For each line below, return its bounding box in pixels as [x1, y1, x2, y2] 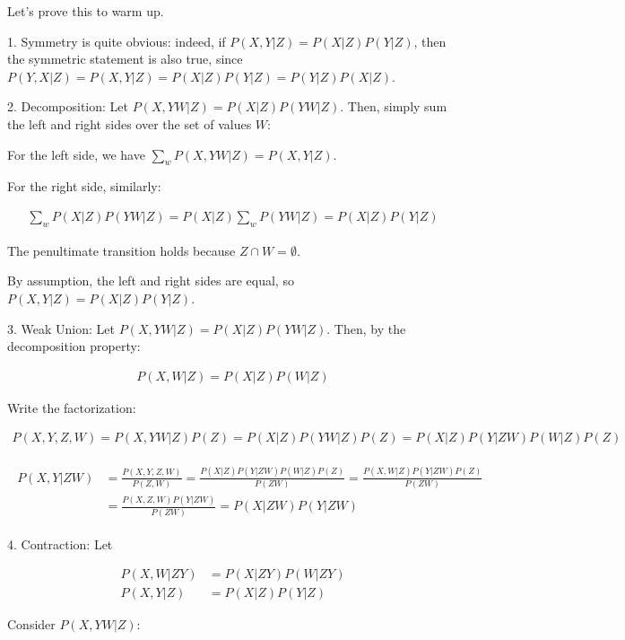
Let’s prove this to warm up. [7, 2, 164, 20]
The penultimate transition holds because [7, 241, 236, 259]
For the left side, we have [7, 145, 145, 163]
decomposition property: [7, 337, 141, 355]
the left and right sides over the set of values [7, 114, 252, 133]
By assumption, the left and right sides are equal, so [7, 271, 294, 290]
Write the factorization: [7, 398, 136, 416]
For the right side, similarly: [7, 177, 161, 196]
